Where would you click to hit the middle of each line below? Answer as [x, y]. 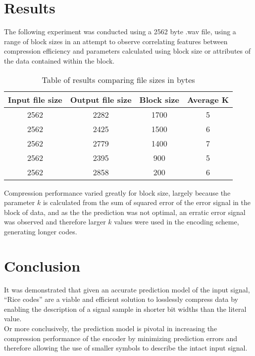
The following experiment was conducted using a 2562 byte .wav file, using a [120, 32]
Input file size [35, 99]
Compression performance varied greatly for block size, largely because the [117, 192]
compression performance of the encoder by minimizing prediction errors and [121, 338]
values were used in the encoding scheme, [177, 222]
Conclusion [42, 265]
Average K [208, 99]
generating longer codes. [41, 231]
